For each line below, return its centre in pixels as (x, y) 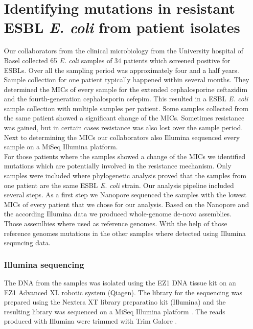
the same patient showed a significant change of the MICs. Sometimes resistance (124, 118)
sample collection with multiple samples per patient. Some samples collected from (126, 108)
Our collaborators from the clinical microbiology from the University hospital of (124, 51)
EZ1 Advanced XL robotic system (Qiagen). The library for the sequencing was (123, 292)
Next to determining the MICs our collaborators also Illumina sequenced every (122, 137)
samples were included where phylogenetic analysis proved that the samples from (125, 176)
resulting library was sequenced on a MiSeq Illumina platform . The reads (115, 311)
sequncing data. (27, 243)
